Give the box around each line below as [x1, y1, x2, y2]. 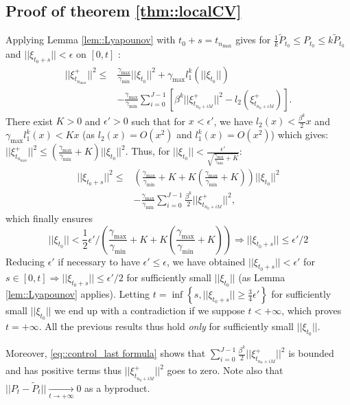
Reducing [5, 254, 45, 268]
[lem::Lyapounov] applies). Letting [5, 287, 150, 301]
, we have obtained [166, 254, 246, 268]
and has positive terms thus [5, 363, 122, 377]
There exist [5, 113, 53, 128]
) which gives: [270, 127, 329, 142]
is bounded [288, 346, 334, 360]
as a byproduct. [84, 380, 150, 395]
